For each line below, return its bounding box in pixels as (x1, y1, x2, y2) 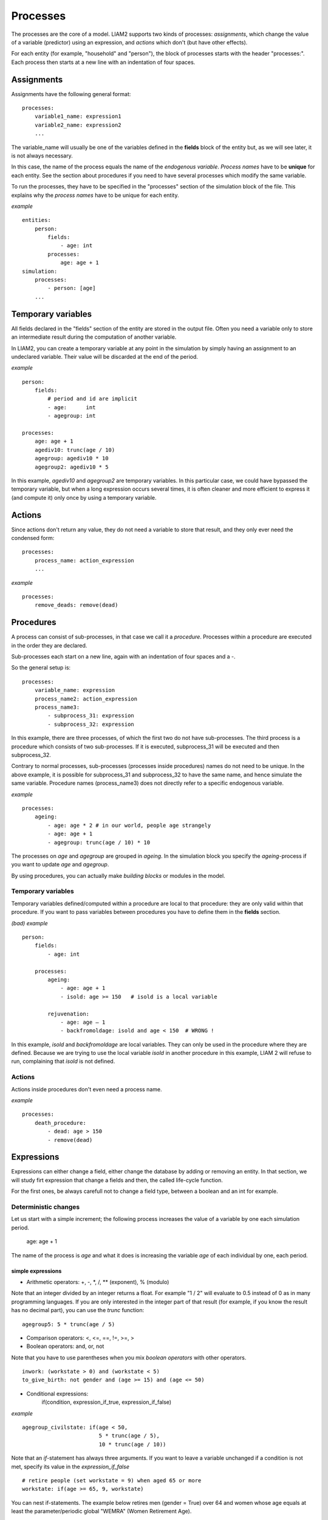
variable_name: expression (34, 687, 115, 694)
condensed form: (11, 534, 55, 542)
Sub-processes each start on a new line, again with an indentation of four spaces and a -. (11, 653, 236, 660)
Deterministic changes (11, 1203, 80, 1211)
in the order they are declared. (11, 641, 87, 649)
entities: (22, 216, 51, 224)
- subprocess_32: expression (47, 720, 135, 728)
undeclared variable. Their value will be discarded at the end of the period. (11, 353, 199, 360)
